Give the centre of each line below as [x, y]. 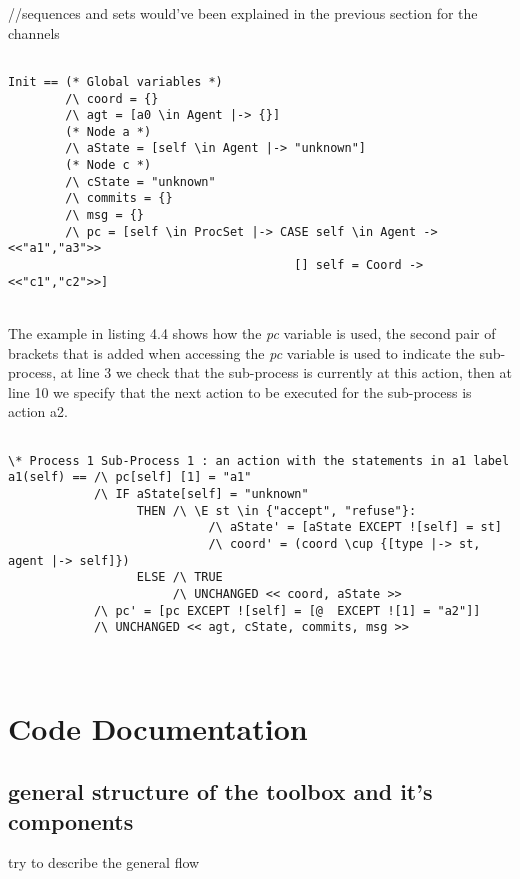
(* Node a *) [108, 131]
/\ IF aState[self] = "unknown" [201, 493]
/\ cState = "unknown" [140, 181]
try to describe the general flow [104, 862]
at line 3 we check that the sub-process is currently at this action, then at [286, 372]
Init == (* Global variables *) [115, 81]
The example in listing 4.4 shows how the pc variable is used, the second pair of [252, 332]
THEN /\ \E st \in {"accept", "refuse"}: [276, 510]
